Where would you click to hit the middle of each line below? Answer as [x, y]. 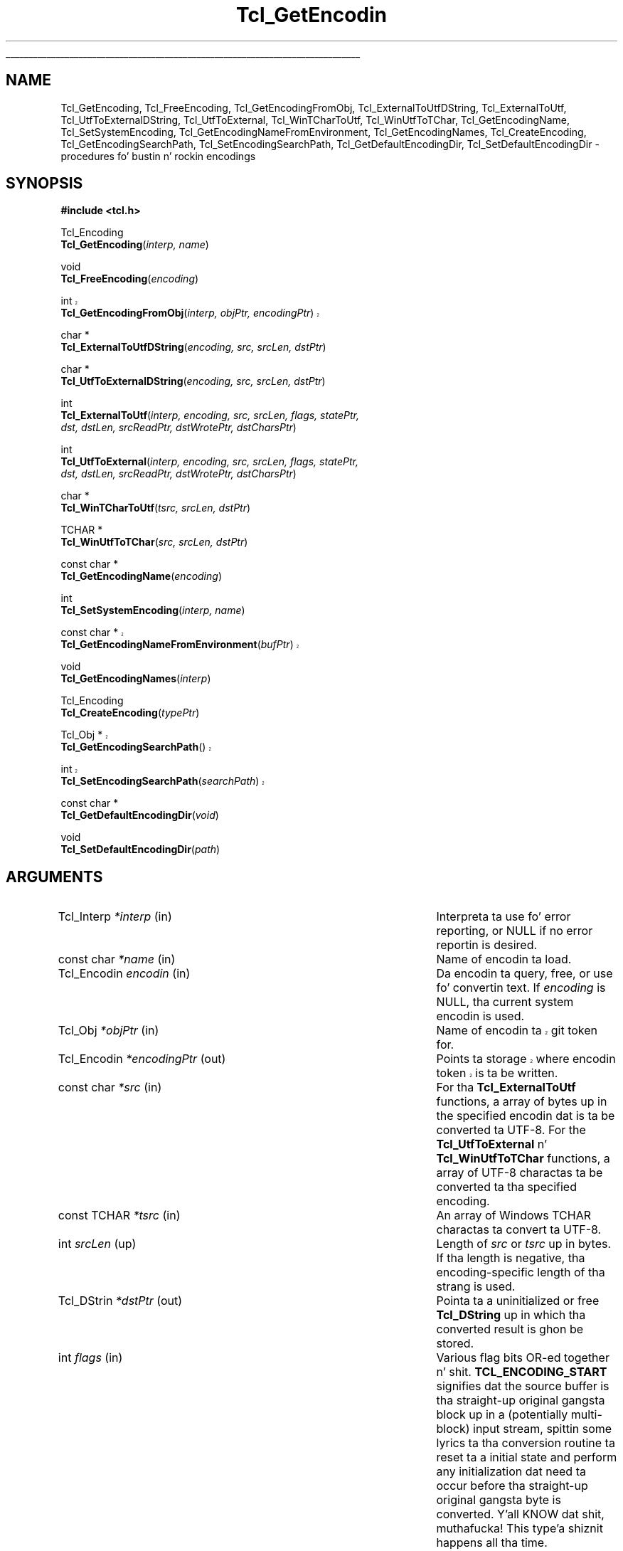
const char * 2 [92, 632]
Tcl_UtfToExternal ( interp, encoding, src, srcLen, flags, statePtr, [209, 462]
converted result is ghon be [510, 1329]
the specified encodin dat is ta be [526, 1116]
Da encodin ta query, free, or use [525, 974]
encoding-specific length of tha [521, 1272]
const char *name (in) [117, 959]
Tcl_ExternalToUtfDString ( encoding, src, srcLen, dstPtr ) [193, 347]
